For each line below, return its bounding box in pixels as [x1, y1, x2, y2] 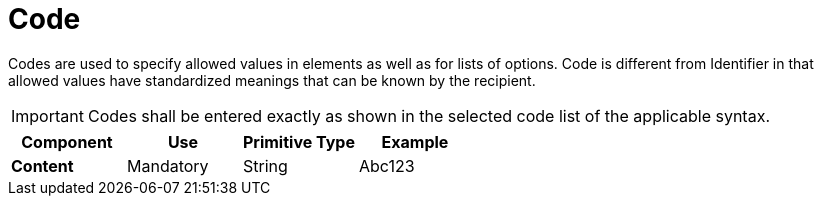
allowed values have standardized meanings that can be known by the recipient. [8, 71, 536, 89]
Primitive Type [242, 131, 355, 152]
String [242, 155, 288, 176]
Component [21, 131, 113, 152]
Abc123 [358, 155, 415, 176]
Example [381, 131, 449, 152]
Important [11, 105, 84, 126]
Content [11, 155, 74, 176]
